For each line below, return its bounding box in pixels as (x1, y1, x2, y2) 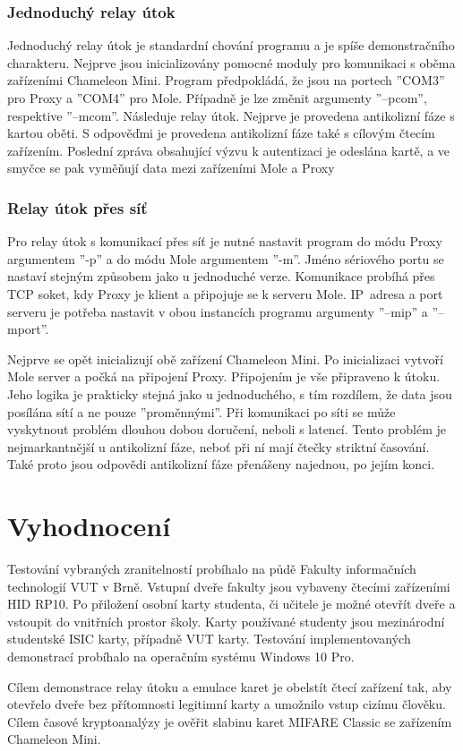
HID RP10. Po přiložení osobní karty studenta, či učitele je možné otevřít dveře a (7, 594, 456, 613)
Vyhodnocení (7, 508, 171, 544)
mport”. (7, 320, 49, 338)
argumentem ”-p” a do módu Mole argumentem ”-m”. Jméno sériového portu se (7, 249, 444, 268)
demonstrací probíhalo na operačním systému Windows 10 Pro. (7, 647, 355, 665)
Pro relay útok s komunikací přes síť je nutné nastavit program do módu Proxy (7, 232, 442, 251)
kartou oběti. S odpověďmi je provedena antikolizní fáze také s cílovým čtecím (7, 124, 435, 142)
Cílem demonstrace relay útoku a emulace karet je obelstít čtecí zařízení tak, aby (7, 677, 452, 696)
